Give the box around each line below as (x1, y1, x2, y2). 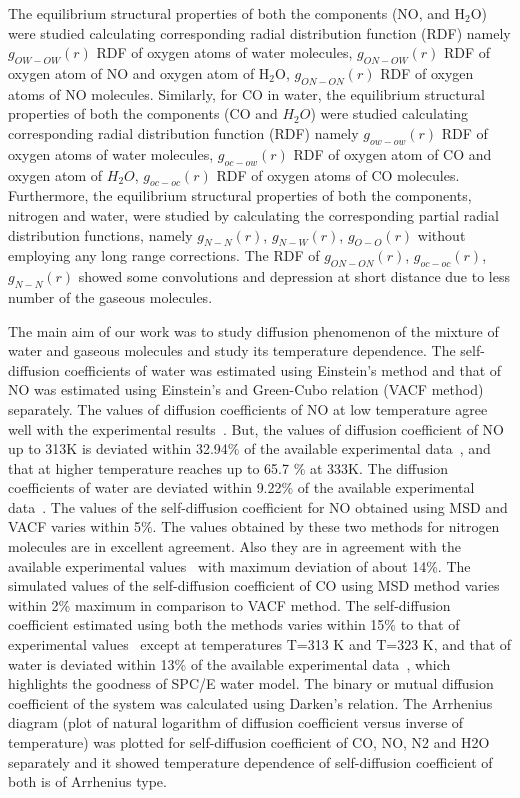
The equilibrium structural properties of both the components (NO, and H (8, 3, 466, 23)
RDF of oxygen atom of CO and (293, 143, 492, 164)
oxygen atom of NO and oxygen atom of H (8, 62, 270, 83)
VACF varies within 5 (8, 516, 141, 537)
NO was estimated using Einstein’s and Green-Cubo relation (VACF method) (8, 379, 484, 400)
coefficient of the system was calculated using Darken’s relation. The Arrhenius (8, 692, 493, 713)
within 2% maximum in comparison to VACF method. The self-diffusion (8, 594, 451, 615)
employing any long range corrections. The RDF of (8, 245, 320, 266)
